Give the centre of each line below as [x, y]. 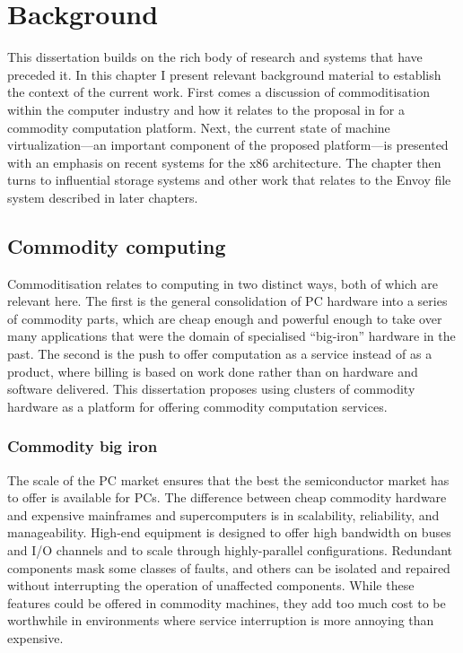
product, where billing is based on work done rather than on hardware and [213, 371]
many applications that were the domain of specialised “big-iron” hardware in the [231, 336]
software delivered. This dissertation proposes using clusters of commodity [211, 389]
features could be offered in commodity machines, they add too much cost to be [227, 602]
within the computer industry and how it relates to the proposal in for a [206, 109]
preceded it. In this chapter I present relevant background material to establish [224, 74]
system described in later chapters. [103, 197]
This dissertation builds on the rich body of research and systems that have [215, 57]
